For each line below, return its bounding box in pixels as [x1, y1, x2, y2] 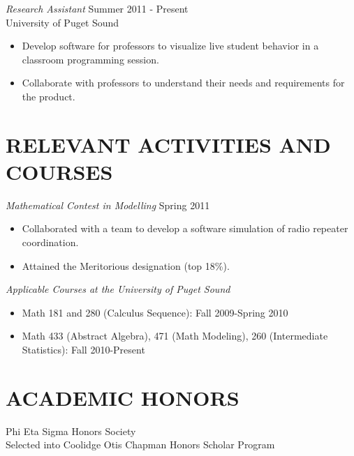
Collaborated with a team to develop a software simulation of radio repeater [22, 221, 348, 236]
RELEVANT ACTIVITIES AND [6, 130, 331, 158]
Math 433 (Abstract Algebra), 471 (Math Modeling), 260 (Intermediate [22, 328, 328, 343]
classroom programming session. [22, 52, 159, 66]
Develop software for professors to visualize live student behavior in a [22, 38, 319, 53]
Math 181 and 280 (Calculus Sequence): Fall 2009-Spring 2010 [22, 305, 288, 319]
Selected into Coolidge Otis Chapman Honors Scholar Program [6, 437, 275, 452]
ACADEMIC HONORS [6, 383, 239, 411]
